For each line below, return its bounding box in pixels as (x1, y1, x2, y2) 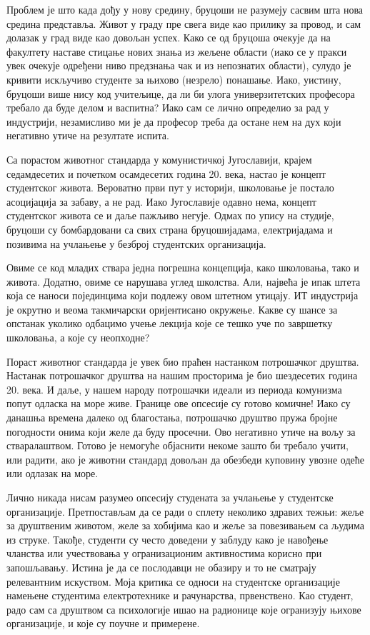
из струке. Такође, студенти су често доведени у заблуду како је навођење (6, 531, 329, 546)
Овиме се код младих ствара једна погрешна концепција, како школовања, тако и (6, 260, 359, 275)
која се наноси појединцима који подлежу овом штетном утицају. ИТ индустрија (6, 288, 359, 303)
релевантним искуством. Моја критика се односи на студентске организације (6, 574, 340, 589)
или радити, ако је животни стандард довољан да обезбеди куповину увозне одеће (6, 451, 364, 466)
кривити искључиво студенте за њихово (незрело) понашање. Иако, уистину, (6, 71, 341, 86)
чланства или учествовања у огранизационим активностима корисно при (6, 546, 322, 561)
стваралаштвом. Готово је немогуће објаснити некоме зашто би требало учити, (6, 438, 349, 453)
